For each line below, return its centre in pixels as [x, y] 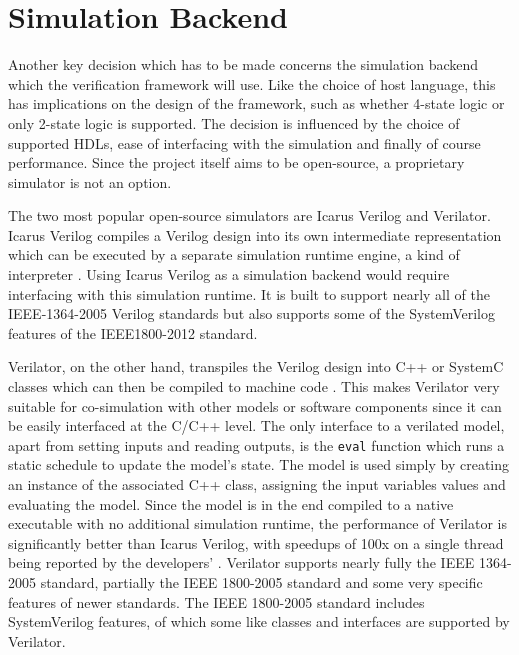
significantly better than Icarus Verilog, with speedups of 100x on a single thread [256, 542]
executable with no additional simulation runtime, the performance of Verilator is [257, 523]
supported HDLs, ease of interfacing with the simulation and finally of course [244, 142]
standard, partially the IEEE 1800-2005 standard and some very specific [261, 582]
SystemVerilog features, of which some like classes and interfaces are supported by [259, 621]
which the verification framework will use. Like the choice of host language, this [252, 83]
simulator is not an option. [90, 181]
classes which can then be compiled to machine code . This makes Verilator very [254, 386]
